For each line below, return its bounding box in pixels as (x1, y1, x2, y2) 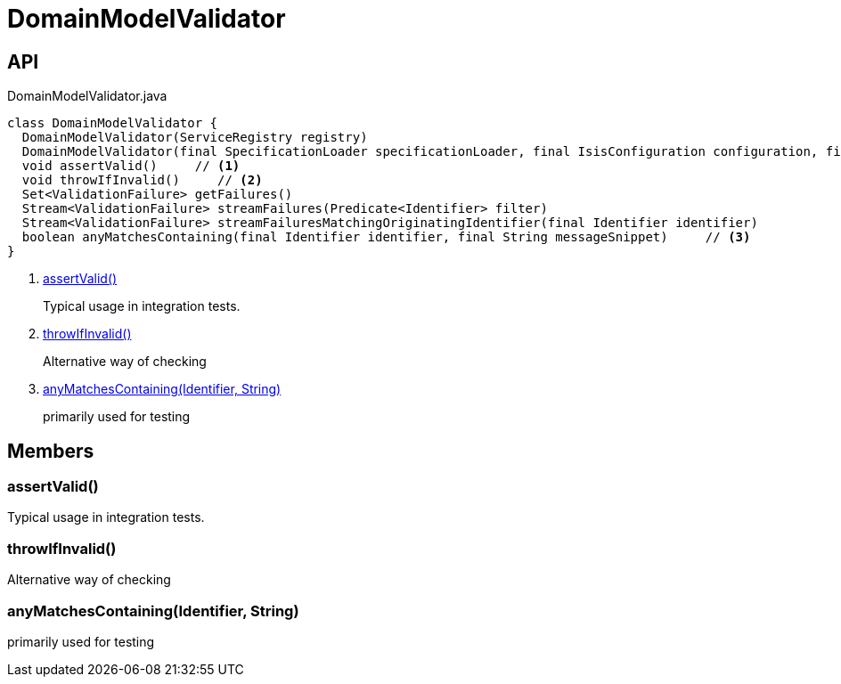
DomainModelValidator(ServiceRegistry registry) (21, 130, 368, 145)
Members (7, 439, 94, 462)
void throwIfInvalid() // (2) (21, 173, 263, 188)
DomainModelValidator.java (7, 88, 167, 104)
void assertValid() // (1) (21, 159, 241, 174)
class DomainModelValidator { (7, 116, 218, 131)
